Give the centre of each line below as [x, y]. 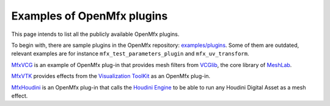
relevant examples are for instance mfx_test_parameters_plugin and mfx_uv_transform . [130, 54]
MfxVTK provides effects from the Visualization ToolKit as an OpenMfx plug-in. [111, 76]
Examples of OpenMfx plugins [90, 16]
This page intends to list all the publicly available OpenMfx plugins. [95, 34]
